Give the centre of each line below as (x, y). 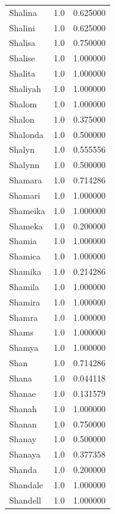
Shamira (25, 301)
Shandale (26, 484)
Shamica (25, 256)
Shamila (24, 286)
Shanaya (25, 454)
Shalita (22, 73)
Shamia (23, 241)
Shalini (22, 27)
